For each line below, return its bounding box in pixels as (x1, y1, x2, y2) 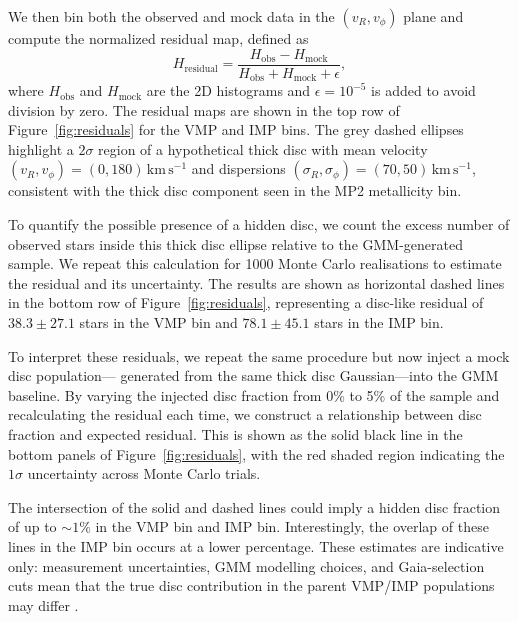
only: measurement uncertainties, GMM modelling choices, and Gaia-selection (8, 555, 485, 576)
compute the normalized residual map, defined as (8, 28, 309, 48)
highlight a (8, 138, 74, 159)
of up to (8, 516, 57, 537)
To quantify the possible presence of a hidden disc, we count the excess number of (8, 214, 510, 235)
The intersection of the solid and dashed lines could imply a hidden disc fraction (8, 496, 501, 517)
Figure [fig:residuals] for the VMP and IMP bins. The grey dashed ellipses (8, 119, 464, 140)
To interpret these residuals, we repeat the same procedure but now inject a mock (8, 345, 510, 366)
